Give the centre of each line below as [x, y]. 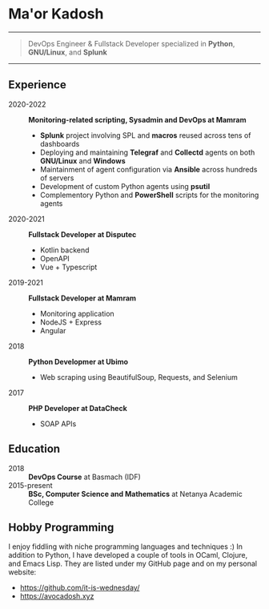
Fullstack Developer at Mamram [82, 298]
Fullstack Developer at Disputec [82, 234]
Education [34, 449]
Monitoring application [77, 313]
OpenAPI [54, 258]
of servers [57, 178]
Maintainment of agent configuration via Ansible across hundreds [149, 169]
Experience [37, 85]
